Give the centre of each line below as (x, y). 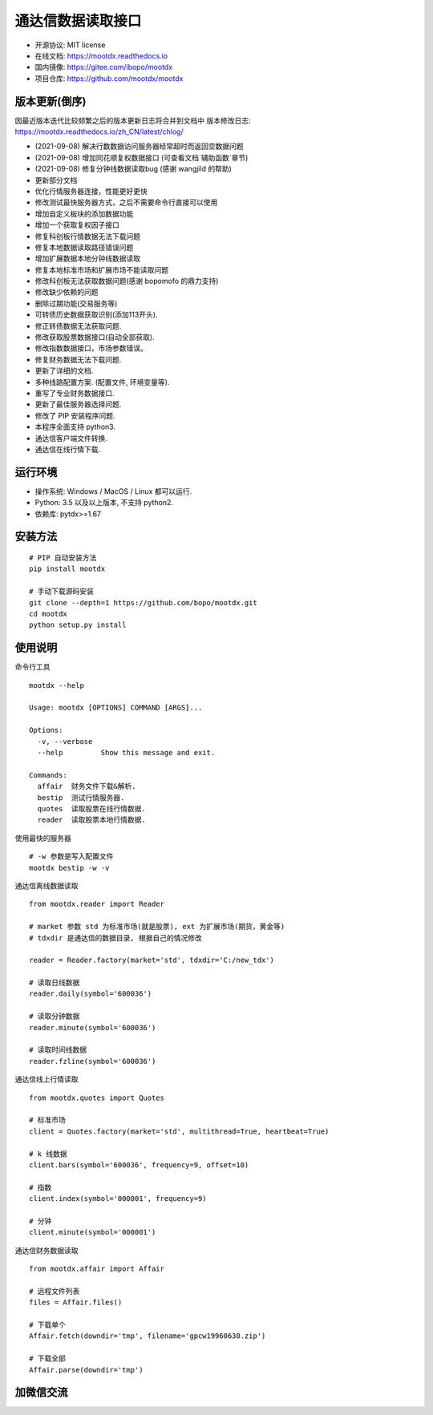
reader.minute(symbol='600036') (93, 1027)
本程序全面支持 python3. (75, 427)
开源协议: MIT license (70, 45)
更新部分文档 (56, 180)
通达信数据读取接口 (78, 21)
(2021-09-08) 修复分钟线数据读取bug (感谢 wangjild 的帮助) (134, 169)
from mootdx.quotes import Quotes (97, 1098)
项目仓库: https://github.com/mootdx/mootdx (109, 78)
